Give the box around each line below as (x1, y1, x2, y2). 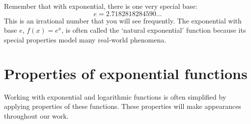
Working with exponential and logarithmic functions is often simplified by (4, 91, 226, 102)
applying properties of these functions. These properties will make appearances (4, 101, 241, 111)
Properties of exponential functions (4, 63, 248, 83)
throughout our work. (4, 110, 69, 121)
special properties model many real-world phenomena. (4, 34, 167, 44)
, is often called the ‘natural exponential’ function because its (61, 25, 246, 35)
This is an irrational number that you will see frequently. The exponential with (4, 15, 242, 25)
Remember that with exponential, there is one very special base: (4, 1, 197, 11)
